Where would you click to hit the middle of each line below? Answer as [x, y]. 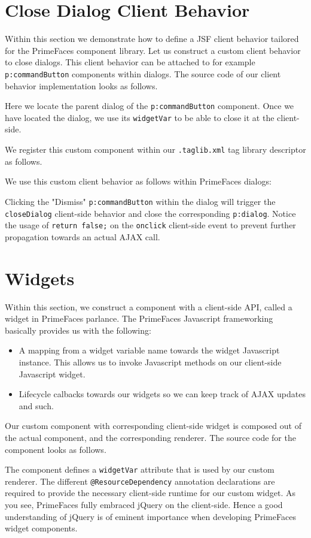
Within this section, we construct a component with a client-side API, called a [149, 306]
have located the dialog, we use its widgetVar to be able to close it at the [140, 117]
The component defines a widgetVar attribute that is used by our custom [140, 469]
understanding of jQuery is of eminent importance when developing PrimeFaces [150, 516]
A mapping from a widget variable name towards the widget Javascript [149, 350]
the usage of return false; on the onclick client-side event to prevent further [150, 225]
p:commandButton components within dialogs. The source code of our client [143, 73]
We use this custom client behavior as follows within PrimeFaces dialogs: [138, 181]
